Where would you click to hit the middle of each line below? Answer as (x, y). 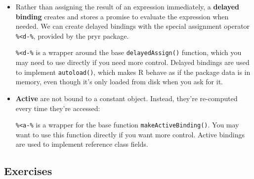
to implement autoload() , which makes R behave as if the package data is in (133, 72)
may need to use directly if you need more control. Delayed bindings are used (132, 62)
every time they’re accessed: (58, 108)
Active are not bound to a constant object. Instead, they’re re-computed (127, 98)
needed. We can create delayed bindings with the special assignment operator (133, 26)
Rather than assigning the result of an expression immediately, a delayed (127, 6)
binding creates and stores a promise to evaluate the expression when (122, 16)
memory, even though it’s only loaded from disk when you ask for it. (119, 82)
